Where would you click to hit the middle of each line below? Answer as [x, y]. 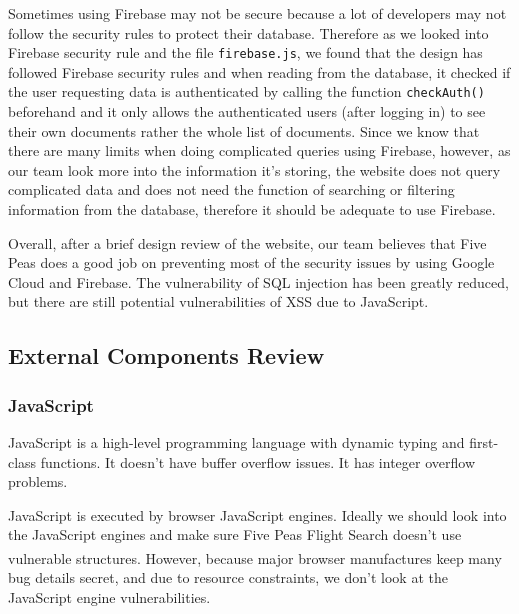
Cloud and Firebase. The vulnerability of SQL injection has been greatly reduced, [258, 281]
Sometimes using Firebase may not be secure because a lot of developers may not [257, 13]
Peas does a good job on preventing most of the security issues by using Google [251, 262]
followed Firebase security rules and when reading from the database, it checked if [259, 71]
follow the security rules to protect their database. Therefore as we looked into [248, 32]
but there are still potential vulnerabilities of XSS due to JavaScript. [218, 301]
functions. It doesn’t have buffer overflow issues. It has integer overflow [257, 461]
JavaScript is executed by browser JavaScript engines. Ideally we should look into [257, 514]
